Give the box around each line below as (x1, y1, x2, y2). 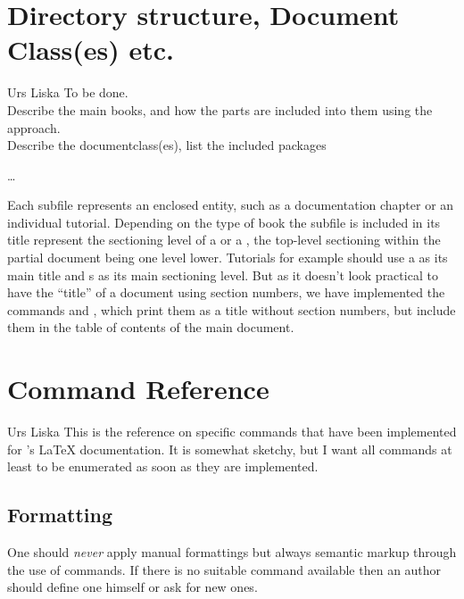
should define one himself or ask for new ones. (7, 578, 258, 596)
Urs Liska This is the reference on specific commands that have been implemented (7, 422, 457, 441)
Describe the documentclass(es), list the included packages (7, 136, 327, 154)
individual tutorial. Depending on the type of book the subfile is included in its (7, 212, 441, 231)
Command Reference (7, 370, 269, 407)
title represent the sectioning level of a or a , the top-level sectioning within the (7, 230, 441, 249)
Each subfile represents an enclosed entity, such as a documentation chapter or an (7, 196, 454, 214)
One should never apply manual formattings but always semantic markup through (7, 543, 457, 562)
